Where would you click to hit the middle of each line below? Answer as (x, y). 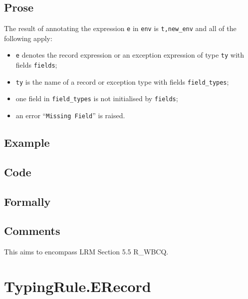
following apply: (28, 38)
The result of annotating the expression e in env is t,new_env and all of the (120, 28)
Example (27, 142)
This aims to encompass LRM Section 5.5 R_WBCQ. (86, 252)
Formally (27, 201)
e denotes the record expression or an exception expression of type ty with (130, 55)
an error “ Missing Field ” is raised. (70, 115)
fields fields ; (36, 65)
